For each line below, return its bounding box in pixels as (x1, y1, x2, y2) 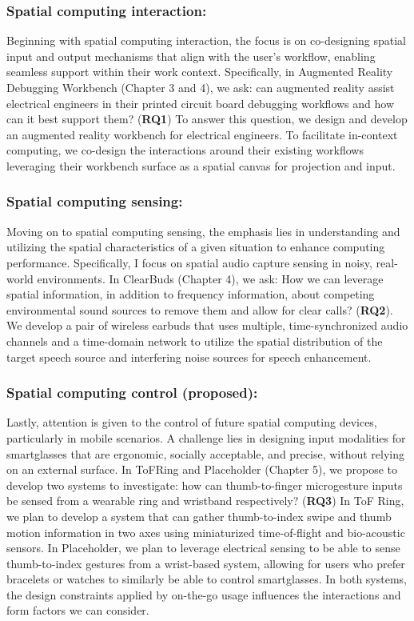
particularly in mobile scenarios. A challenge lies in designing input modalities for (6, 429, 406, 446)
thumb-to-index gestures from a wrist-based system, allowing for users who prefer (6, 555, 405, 571)
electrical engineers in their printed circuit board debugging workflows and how (6, 94, 395, 111)
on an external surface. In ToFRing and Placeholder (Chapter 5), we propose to (6, 461, 398, 478)
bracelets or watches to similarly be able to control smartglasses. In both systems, (6, 571, 408, 587)
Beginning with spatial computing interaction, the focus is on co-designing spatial (6, 32, 406, 49)
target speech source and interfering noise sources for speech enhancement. (6, 348, 372, 365)
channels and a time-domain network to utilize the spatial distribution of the (6, 332, 383, 349)
